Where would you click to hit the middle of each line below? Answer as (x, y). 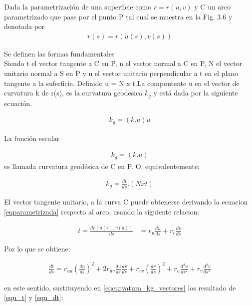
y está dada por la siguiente (196, 93)
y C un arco (213, 6)
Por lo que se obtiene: (37, 248)
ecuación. (18, 103)
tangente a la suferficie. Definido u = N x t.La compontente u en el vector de (122, 83)
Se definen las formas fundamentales (59, 53)
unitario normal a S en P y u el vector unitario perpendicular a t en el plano (121, 73)
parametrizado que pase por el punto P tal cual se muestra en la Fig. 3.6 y (118, 16)
